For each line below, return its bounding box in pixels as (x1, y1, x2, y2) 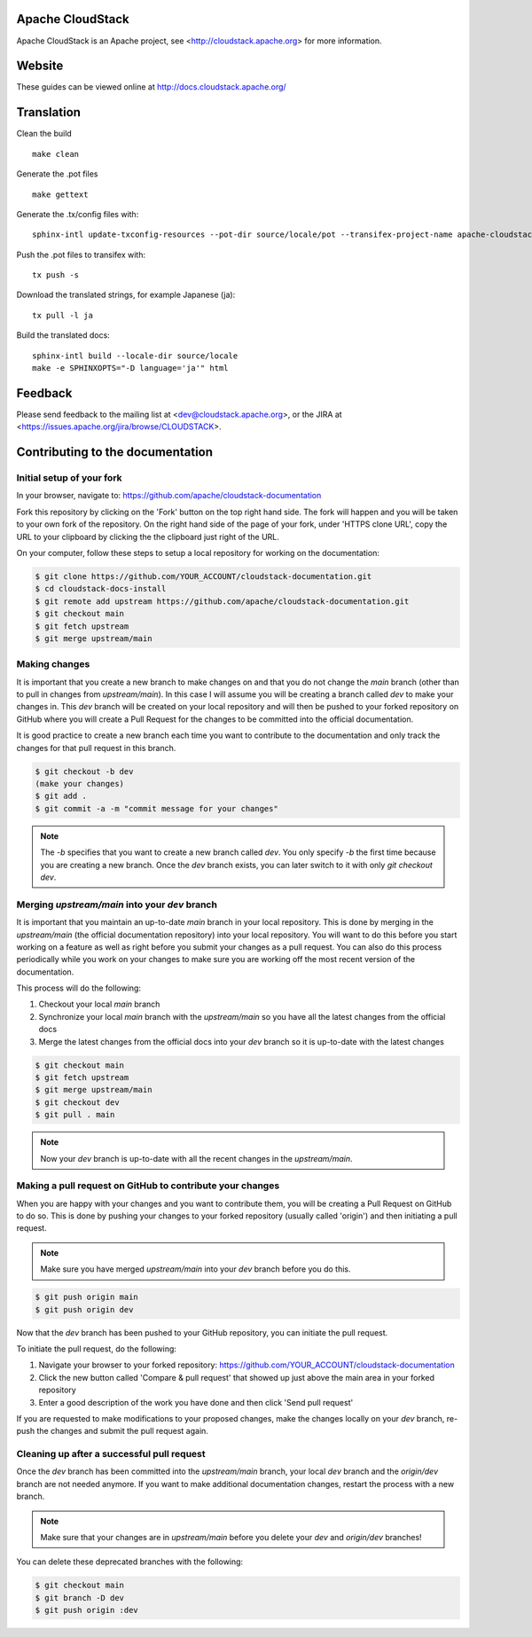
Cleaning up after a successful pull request (16, 1448, 206, 1461)
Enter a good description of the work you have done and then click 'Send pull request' (38, 1397, 354, 1407)
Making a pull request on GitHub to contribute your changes (16, 1179, 280, 1192)
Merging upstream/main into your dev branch (16, 898, 217, 911)
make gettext (32, 189, 89, 200)
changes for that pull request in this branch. (16, 742, 176, 753)
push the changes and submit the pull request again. (16, 1426, 208, 1437)
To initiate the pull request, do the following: (16, 1343, 177, 1354)
